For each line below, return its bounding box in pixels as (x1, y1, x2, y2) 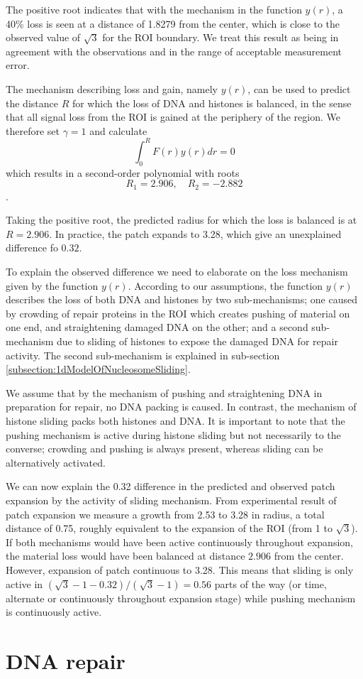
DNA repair (6, 646, 125, 675)
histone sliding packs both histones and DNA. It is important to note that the (6, 413, 345, 428)
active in (6, 576, 43, 591)
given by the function (6, 278, 99, 293)
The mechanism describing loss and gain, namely (6, 81, 218, 96)
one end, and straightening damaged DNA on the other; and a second (6, 320, 308, 335)
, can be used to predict (247, 81, 351, 96)
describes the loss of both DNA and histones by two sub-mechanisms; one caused (6, 292, 358, 307)
